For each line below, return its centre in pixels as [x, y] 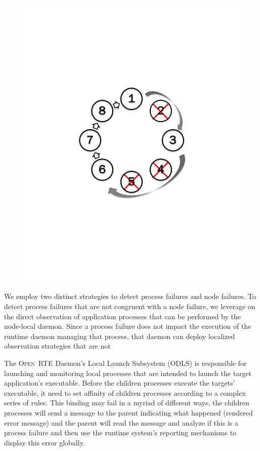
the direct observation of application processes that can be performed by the [122, 316]
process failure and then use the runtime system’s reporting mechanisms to [120, 433]
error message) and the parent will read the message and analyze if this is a [121, 422]
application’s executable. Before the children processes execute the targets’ [120, 383]
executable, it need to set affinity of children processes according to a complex [125, 392]
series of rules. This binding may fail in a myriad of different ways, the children [127, 403]
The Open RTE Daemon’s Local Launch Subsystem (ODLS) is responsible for [125, 363]
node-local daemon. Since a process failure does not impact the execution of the [128, 326]
